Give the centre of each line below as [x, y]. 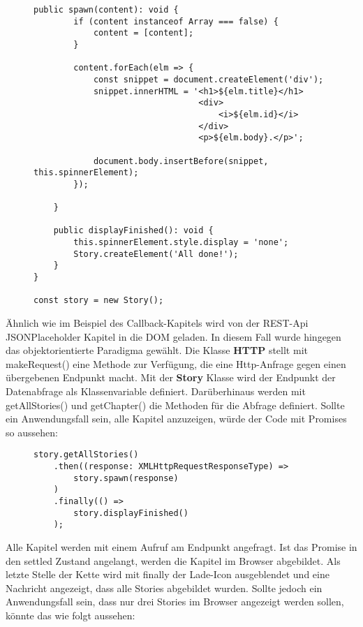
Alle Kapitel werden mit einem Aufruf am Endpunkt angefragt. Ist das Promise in [181, 547]
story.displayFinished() [131, 513]
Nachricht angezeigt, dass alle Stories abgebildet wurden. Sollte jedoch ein [164, 588]
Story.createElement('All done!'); [156, 254]
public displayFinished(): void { [133, 231]
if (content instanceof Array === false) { [176, 21]
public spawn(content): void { [106, 10]
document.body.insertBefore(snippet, [181, 161]
